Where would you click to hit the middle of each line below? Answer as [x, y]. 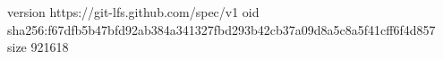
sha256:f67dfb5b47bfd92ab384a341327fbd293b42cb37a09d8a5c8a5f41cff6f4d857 [221, 29]
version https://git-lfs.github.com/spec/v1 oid [133, 12]
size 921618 [38, 47]
